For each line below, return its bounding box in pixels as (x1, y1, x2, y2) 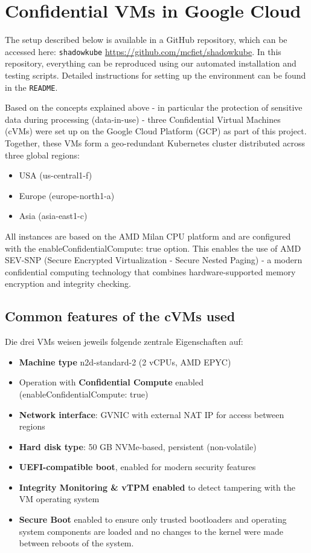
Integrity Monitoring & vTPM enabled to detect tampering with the (19, 480, 295, 493)
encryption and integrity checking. (5, 277, 131, 290)
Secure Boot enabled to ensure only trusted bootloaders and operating (19, 513, 287, 526)
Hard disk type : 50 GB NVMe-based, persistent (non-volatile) (19, 440, 257, 453)
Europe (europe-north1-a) (19, 189, 115, 201)
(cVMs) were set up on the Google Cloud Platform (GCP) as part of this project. (5, 125, 307, 137)
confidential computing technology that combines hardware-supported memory (5, 265, 296, 278)
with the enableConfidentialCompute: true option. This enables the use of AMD (5, 241, 301, 254)
